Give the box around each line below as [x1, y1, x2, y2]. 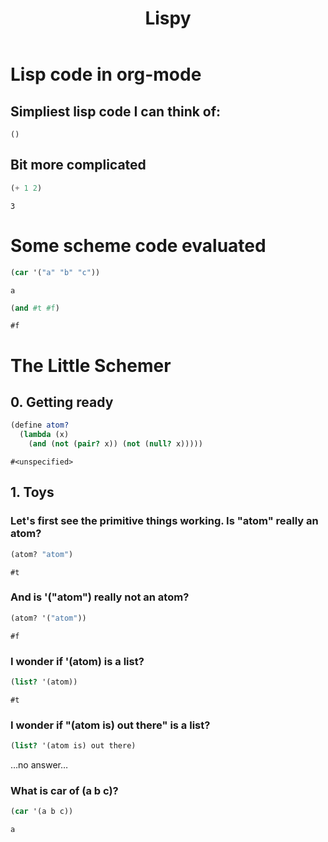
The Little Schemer [10, 354, 172, 377]
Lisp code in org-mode [10, 63, 202, 86]
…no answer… [10, 759, 69, 771]
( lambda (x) [19, 430, 70, 440]
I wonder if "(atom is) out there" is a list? [10, 718, 211, 732]
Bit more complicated [10, 157, 147, 174]
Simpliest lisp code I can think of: [10, 103, 222, 120]
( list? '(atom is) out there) [10, 741, 137, 751]
